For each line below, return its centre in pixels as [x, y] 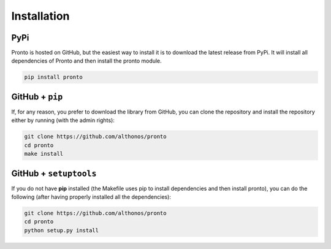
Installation [40, 16]
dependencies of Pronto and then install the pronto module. [86, 61]
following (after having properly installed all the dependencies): [91, 197]
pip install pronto [53, 77]
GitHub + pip [37, 97]
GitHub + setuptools [54, 173]
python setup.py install [62, 230]
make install [44, 154]
